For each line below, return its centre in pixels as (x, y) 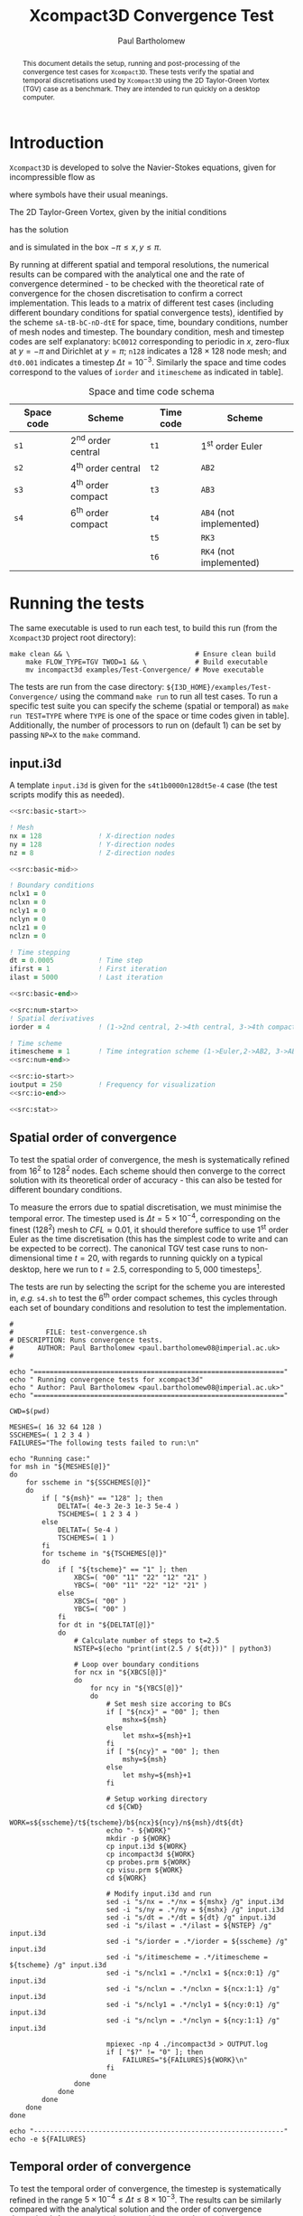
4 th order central (106, 467)
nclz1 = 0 (28, 928)
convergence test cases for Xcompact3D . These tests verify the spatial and (138, 72)
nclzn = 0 (28, 936)
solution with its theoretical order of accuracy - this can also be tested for (146, 1180)
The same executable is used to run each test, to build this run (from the (143, 628)
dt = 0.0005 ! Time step (76, 961)
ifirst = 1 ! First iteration (88, 969)
